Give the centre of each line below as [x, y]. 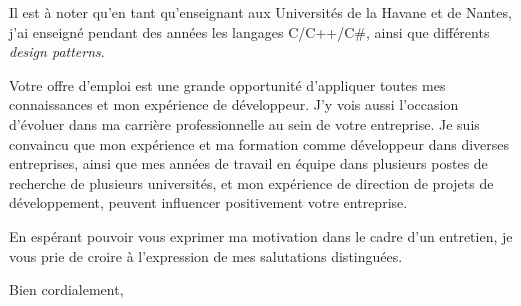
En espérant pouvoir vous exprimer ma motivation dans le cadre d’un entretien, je [261, 235]
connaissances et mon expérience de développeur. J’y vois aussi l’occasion [234, 104]
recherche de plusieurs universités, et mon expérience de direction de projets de [251, 182]
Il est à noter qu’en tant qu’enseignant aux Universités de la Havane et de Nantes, [260, 12]
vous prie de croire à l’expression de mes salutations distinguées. [206, 255]
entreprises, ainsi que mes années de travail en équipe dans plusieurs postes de [248, 163]
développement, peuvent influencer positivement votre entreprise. [208, 202]
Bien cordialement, [66, 289]
